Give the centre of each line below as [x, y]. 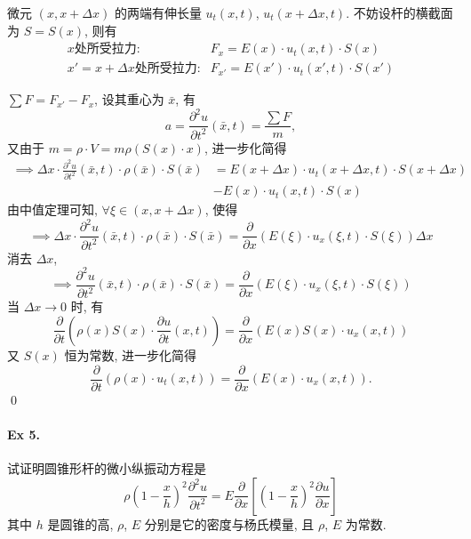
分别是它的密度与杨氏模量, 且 [229, 523]
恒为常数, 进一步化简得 [130, 354]
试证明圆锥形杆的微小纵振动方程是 [107, 468]
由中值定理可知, [52, 209]
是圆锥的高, [80, 523]
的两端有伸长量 [158, 12]
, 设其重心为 [129, 99]
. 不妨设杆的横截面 [399, 12]
